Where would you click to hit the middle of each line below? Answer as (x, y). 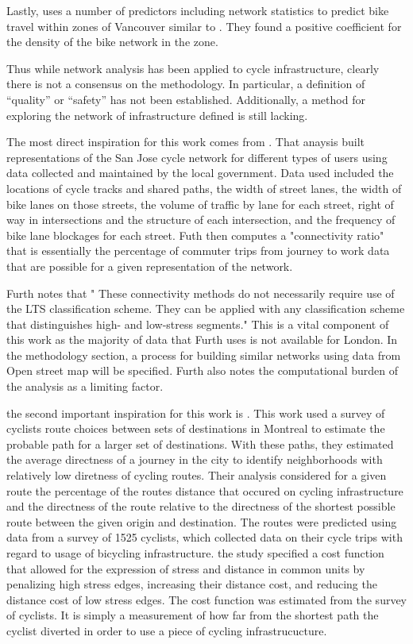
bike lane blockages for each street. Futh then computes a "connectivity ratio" (195, 235)
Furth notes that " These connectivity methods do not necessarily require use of (201, 293)
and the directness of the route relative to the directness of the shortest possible (201, 506)
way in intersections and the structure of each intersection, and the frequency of (201, 220)
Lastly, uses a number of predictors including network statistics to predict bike (198, 10)
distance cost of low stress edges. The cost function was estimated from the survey (207, 599)
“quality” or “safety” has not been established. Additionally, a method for (186, 99)
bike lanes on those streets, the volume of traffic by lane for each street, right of (200, 204)
